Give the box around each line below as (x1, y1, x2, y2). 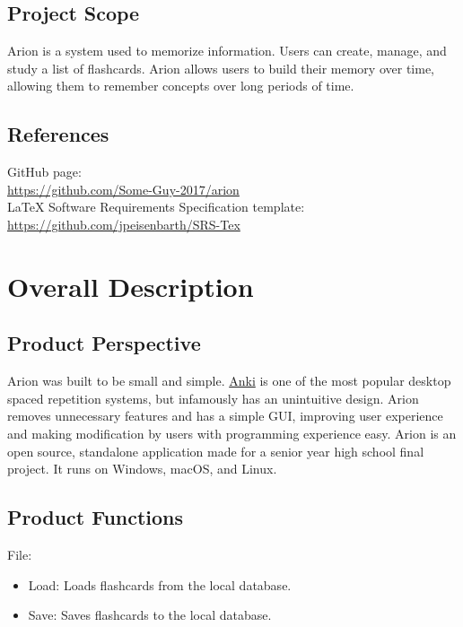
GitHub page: (7, 162, 82, 181)
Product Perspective (7, 329, 201, 357)
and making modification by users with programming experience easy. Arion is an (7, 423, 457, 442)
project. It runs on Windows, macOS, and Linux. (7, 459, 277, 478)
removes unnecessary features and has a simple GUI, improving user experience (7, 406, 443, 425)
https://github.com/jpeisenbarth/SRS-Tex (7, 214, 240, 233)
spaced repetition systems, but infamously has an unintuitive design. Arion (7, 388, 419, 407)
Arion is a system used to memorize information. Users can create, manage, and (7, 41, 447, 60)
